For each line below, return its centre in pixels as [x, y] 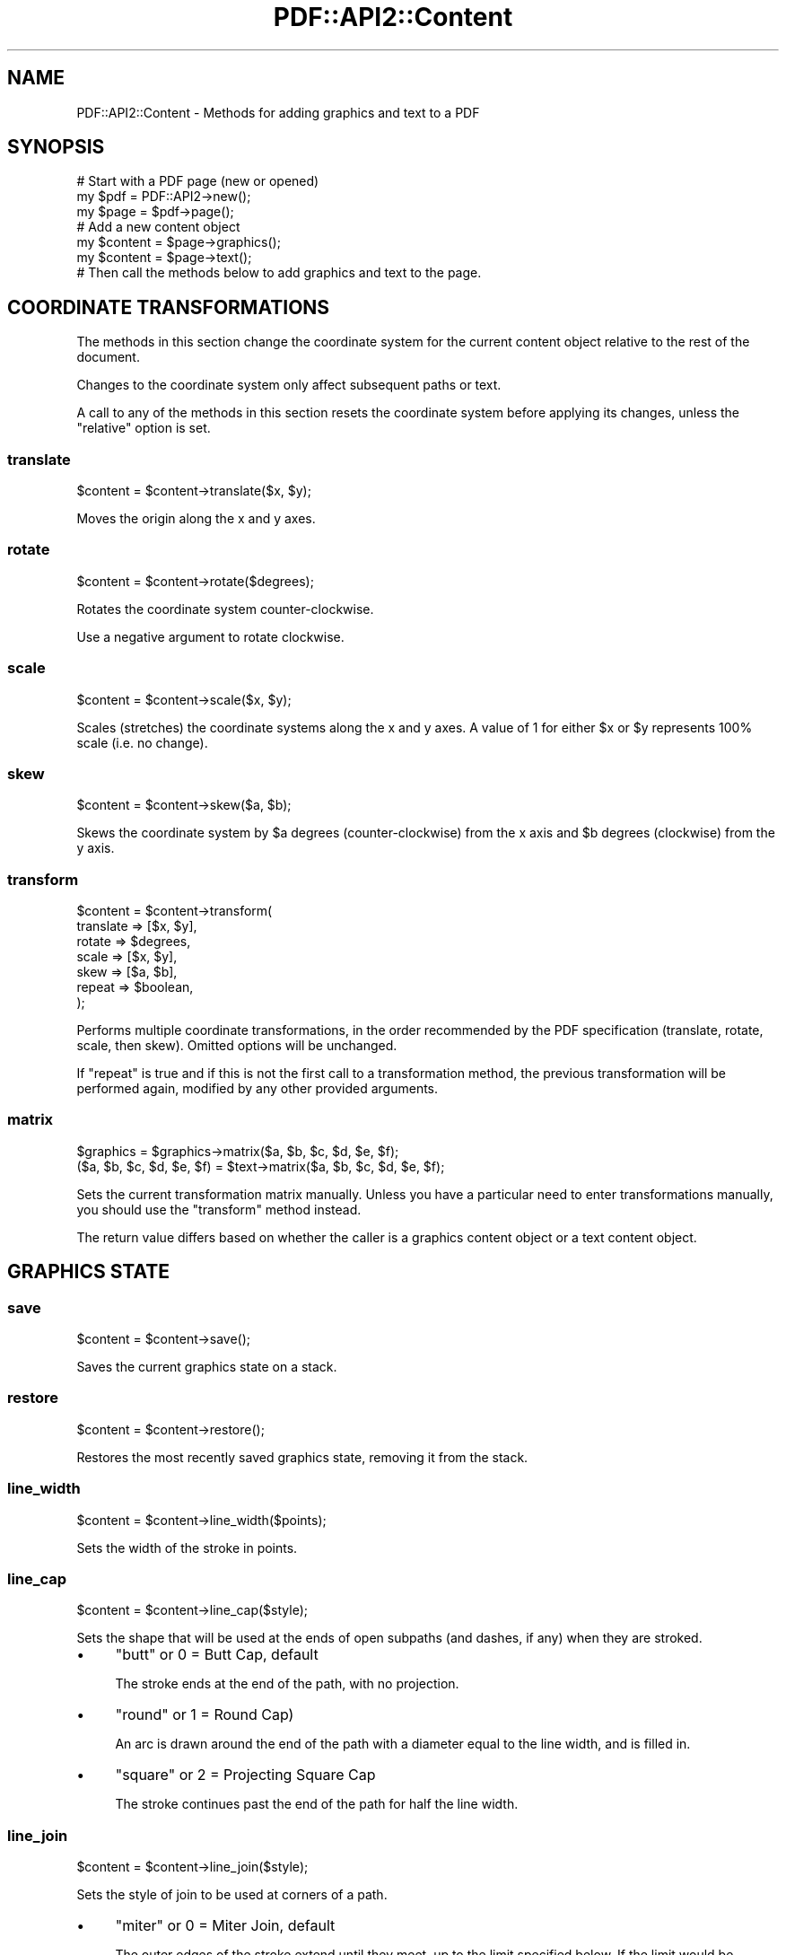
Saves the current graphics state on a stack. [207, 1367]
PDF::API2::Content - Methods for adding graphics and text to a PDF [278, 112]
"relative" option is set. [144, 428]
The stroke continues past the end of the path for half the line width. [317, 1804]
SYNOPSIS [56, 147]
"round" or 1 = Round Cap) [205, 1715]
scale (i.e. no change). [142, 742]
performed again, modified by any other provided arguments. [258, 1089]
